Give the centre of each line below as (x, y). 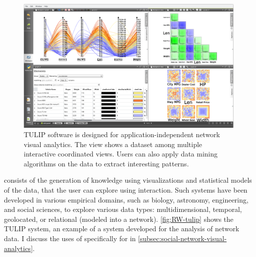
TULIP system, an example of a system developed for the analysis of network (122, 229)
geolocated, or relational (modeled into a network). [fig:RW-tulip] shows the (119, 219)
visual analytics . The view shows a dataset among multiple (113, 144)
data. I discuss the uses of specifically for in (70, 238)
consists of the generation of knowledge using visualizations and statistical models (128, 180)
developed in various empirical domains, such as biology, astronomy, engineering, (126, 199)
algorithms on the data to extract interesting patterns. (106, 163)
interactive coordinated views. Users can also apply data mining (121, 154)
